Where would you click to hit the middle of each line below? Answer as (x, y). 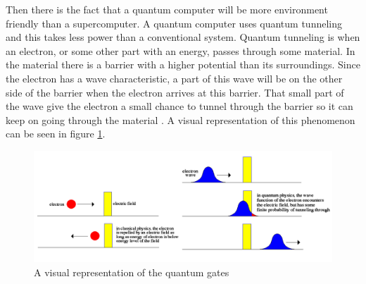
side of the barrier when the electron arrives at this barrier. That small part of (175, 92)
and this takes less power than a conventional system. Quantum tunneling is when (183, 37)
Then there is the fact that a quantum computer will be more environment (167, 9)
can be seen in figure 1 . (56, 134)
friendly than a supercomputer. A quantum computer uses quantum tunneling (174, 23)
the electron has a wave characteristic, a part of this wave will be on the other (174, 78)
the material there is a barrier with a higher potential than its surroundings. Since (183, 64)
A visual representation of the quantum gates (132, 272)
